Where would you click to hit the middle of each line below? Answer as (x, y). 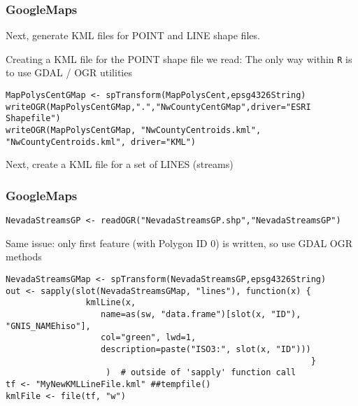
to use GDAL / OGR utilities (69, 72)
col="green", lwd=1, (149, 338)
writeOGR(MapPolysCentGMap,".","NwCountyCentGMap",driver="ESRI (158, 107)
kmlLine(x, (111, 303)
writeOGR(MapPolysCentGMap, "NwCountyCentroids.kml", (134, 131)
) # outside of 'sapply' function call (201, 373)
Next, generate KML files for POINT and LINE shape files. (133, 35)
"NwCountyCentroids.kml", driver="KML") (101, 142)
